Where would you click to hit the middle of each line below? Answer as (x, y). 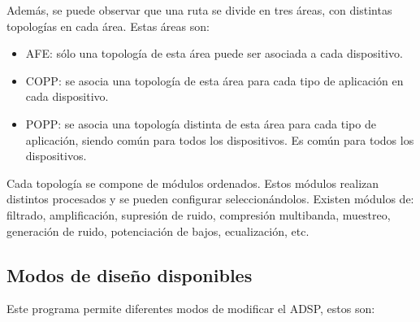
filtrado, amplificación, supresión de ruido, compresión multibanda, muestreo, (199, 214)
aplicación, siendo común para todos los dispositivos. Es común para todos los (220, 139)
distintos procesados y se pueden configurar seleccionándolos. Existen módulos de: (210, 199)
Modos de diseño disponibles (130, 274)
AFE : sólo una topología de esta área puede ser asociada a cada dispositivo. (214, 53)
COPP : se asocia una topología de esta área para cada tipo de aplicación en (214, 80)
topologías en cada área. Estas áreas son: (108, 26)
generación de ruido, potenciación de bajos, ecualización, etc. (158, 231)
